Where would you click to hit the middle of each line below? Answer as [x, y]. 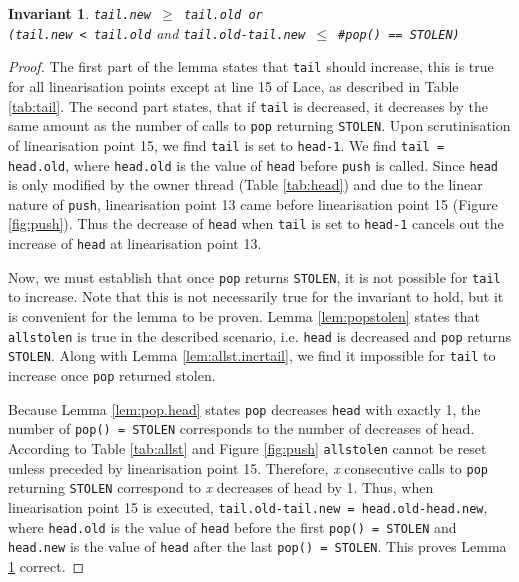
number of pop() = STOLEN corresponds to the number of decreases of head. [241, 428]
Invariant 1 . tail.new [79, 13]
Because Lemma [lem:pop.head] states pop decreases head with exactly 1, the [244, 408]
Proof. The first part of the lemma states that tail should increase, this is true [251, 66]
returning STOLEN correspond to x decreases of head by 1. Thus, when [221, 487]
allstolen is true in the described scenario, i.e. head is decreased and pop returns [259, 335]
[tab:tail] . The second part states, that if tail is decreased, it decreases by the [248, 105]
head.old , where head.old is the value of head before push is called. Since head [253, 164]
